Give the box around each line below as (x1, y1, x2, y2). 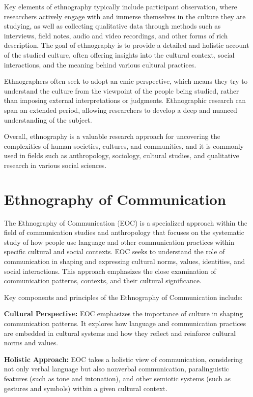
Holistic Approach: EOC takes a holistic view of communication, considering (4, 354, 243, 364)
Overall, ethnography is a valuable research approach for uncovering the (4, 131, 221, 141)
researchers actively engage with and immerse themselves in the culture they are (4, 11, 246, 21)
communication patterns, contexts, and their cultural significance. (4, 275, 202, 286)
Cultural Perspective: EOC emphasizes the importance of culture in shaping (4, 308, 243, 319)
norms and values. (4, 337, 58, 348)
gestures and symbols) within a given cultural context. (4, 383, 168, 393)
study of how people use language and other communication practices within (4, 236, 234, 247)
